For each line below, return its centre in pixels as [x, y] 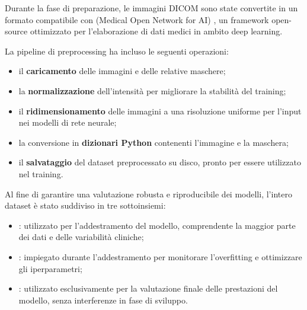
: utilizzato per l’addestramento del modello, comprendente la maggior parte [157, 225]
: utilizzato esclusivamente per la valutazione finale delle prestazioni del [148, 288]
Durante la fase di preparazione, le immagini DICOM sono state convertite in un [151, 8]
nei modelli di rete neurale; [68, 122]
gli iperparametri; [50, 268]
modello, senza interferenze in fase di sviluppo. [103, 300]
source [16, 31]
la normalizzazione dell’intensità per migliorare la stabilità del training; [152, 90]
